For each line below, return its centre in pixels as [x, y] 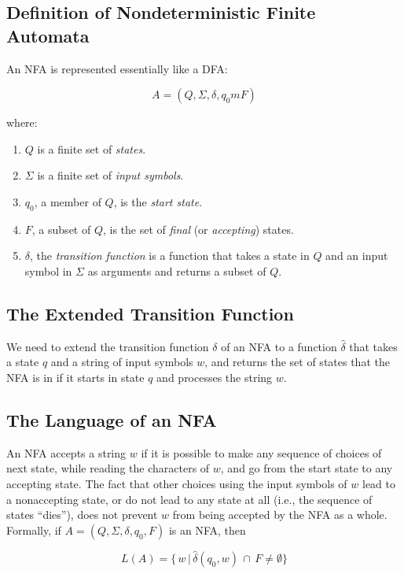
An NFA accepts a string [66, 452]
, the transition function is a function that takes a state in [170, 256]
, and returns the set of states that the [297, 362]
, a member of [68, 201]
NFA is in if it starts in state [75, 377]
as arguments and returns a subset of [177, 270]
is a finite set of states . [92, 148]
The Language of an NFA [112, 419]
